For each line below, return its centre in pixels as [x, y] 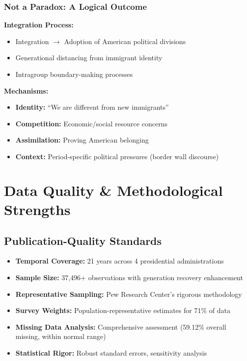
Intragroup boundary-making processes [74, 74]
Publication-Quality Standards [83, 240]
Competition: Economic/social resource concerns [91, 123]
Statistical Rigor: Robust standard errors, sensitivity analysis [111, 352]
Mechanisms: [26, 90]
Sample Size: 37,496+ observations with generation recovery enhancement [129, 277]
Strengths [37, 209]
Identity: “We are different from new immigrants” [92, 107]
